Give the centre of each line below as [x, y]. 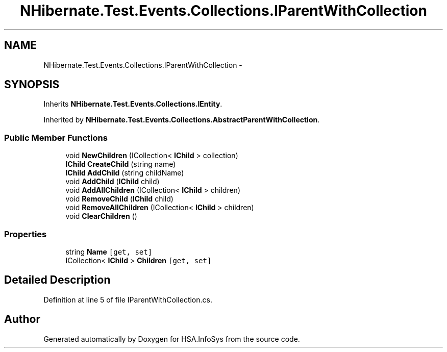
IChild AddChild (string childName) [125, 173]
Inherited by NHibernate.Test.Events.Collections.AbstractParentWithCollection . [182, 120]
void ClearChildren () [101, 216]
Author [22, 319]
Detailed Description [57, 280]
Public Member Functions [56, 137]
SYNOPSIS [32, 85]
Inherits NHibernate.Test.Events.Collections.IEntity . [133, 104]
